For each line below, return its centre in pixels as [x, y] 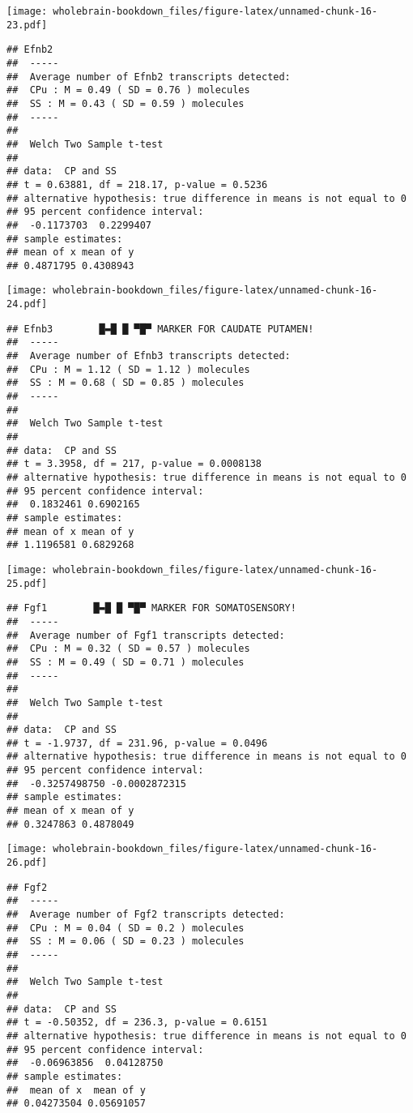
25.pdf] [27, 583]
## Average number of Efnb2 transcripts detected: [149, 77]
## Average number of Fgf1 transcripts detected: [146, 635]
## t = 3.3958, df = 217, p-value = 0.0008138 [134, 464]
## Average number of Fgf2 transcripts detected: [146, 915]
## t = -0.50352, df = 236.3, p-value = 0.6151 [137, 1023]
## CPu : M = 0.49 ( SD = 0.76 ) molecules [128, 90]
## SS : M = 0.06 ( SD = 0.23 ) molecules [126, 942]
